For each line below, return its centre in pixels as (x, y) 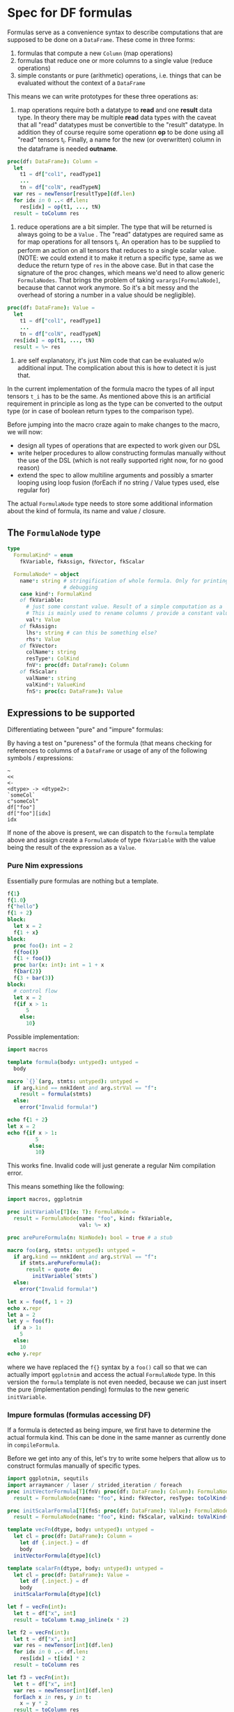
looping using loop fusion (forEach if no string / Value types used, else (118, 482)
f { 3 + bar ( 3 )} (34, 978)
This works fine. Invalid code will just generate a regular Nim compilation (111, 1166)
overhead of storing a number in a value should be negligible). (107, 295)
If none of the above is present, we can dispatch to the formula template (111, 833)
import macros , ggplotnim (45, 1200)
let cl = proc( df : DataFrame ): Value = (71, 1575)
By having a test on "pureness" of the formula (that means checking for (110, 743)
